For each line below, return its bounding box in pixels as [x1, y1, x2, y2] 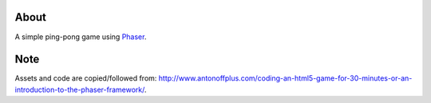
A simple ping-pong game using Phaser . [14, 32, 147, 42]
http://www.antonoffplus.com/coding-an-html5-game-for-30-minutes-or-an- [158, 73, 413, 83]
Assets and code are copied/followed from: [14, 73, 157, 83]
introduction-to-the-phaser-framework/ [14, 85, 145, 94]
